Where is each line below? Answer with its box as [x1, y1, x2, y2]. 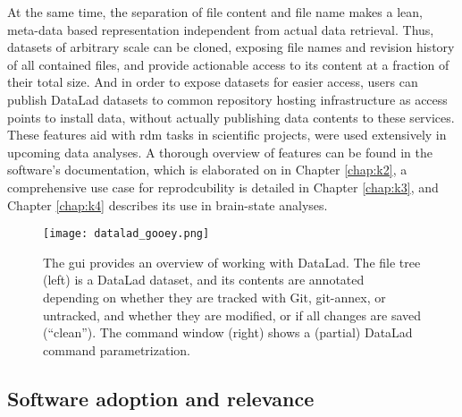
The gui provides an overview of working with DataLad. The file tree [43, 252, 421, 271]
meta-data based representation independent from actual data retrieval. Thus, [7, 20, 434, 38]
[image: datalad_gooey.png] [43, 227, 210, 241]
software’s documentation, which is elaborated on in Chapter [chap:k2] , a [7, 160, 407, 179]
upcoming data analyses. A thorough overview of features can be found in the [7, 142, 433, 161]
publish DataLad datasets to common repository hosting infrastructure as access [7, 89, 448, 108]
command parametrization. [43, 340, 190, 359]
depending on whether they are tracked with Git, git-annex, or [43, 287, 386, 306]
